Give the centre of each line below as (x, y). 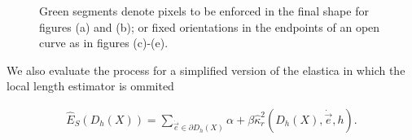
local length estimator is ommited (90, 86)
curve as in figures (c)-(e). (104, 43)
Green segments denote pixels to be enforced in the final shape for (204, 11)
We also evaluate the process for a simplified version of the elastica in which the (206, 70)
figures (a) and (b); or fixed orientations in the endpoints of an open (210, 26)
